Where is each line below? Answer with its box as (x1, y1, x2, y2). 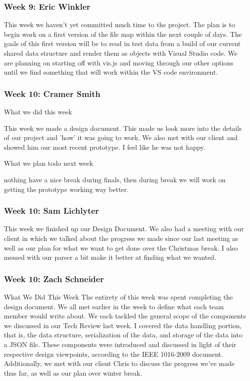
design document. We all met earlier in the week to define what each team (4, 301, 224, 311)
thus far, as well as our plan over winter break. (4, 367, 142, 378)
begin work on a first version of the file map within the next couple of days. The (4, 29, 242, 39)
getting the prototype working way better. (4, 184, 129, 194)
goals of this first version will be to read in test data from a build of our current (4, 38, 241, 48)
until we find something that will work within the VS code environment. (4, 67, 218, 77)
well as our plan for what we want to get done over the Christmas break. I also (4, 242, 238, 253)
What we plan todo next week (4, 158, 93, 168)
